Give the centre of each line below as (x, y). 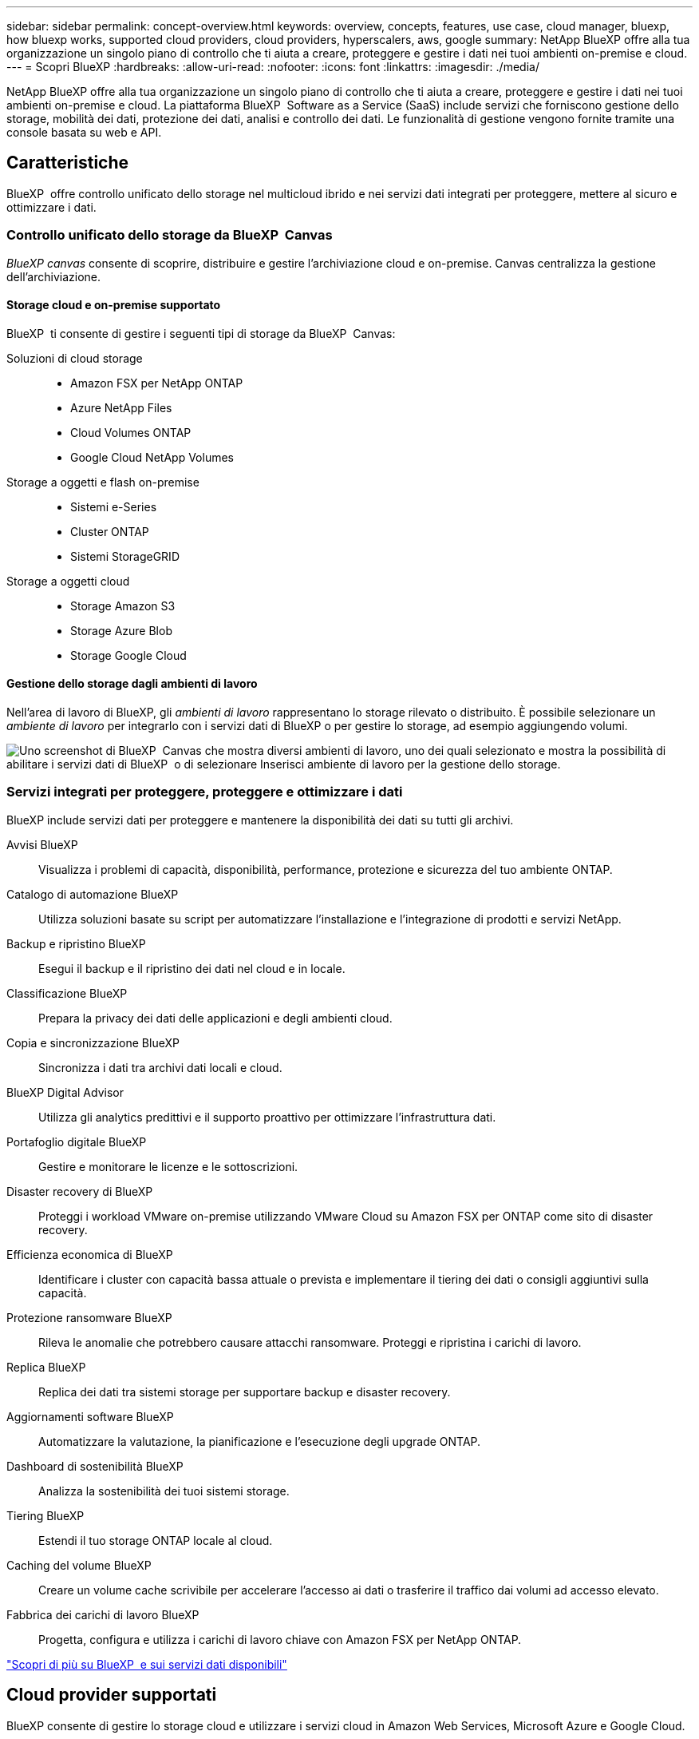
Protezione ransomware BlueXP (89, 1317)
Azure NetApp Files (121, 407)
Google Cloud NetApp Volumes (152, 457)
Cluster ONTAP (110, 531)
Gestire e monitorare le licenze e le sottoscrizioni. (168, 1166)
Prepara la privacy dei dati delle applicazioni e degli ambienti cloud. (215, 1018)
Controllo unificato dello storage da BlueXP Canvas (170, 235)
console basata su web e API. (84, 132)
